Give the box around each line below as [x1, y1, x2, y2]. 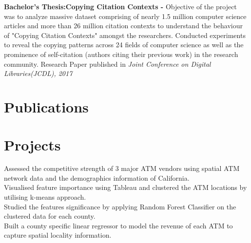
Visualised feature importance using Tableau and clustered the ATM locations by [4, 182, 247, 192]
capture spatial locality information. [4, 230, 112, 240]
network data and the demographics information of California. [4, 172, 190, 183]
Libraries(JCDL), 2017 [4, 68, 73, 78]
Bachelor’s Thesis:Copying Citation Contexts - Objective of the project [4, 1, 237, 11]
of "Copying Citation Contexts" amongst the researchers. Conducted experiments [4, 30, 246, 40]
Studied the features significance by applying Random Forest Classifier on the [4, 201, 236, 211]
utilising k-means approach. [4, 192, 86, 202]
